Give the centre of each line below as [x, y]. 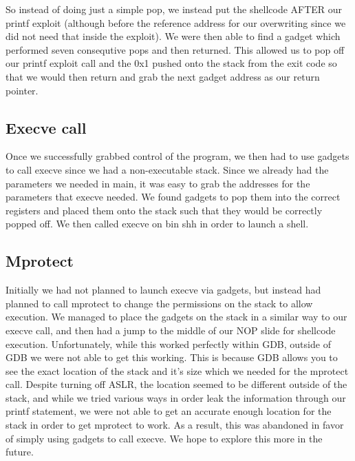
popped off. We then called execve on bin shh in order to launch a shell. [157, 224]
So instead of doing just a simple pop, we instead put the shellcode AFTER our [174, 9]
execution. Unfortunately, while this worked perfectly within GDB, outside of [168, 344]
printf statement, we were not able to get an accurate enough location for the [169, 411]
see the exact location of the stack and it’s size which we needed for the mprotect [177, 370]
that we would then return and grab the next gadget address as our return [163, 76]
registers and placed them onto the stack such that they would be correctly [164, 210]
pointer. [22, 90]
